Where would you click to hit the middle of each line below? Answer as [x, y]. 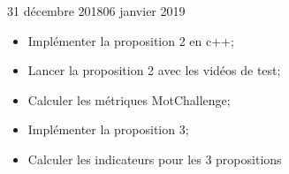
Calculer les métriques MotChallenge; [129, 99]
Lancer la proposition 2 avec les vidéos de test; [154, 70]
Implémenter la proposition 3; [108, 129]
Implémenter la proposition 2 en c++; [131, 40]
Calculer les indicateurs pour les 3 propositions [155, 159]
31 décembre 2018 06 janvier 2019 [96, 11]
